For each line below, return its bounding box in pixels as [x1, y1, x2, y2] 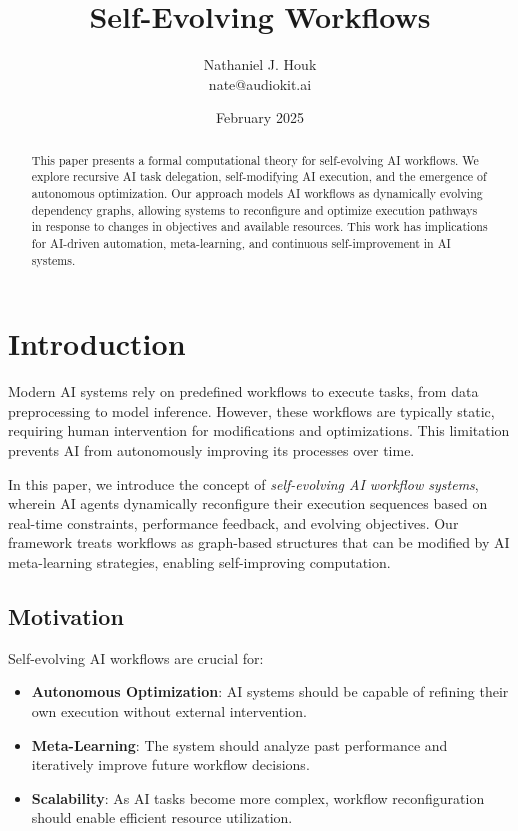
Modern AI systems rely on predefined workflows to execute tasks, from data [8, 381, 479, 402]
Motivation [8, 600, 124, 631]
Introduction [8, 323, 186, 364]
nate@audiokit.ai [208, 73, 312, 94]
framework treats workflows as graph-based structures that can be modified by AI [8, 532, 510, 553]
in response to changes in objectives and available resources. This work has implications [31, 218, 488, 235]
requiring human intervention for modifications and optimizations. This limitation [8, 420, 510, 441]
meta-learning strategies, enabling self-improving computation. [8, 551, 391, 572]
